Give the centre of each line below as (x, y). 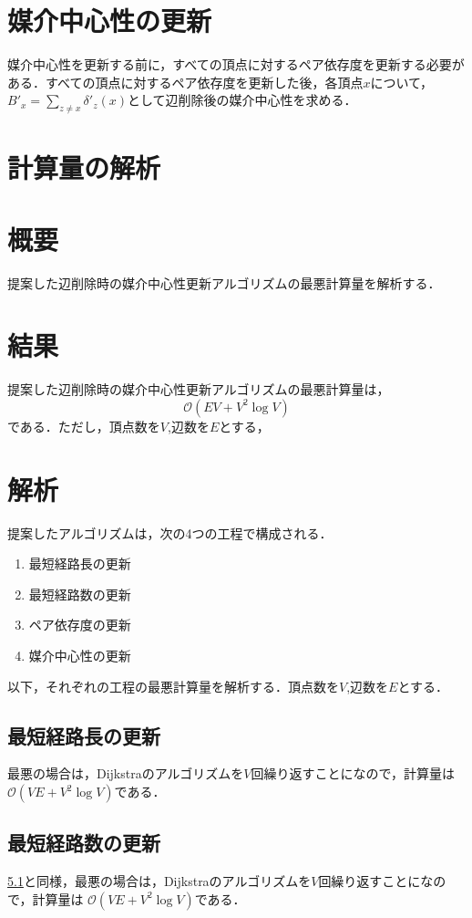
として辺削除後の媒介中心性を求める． (242, 100)
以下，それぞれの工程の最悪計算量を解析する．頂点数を (173, 686)
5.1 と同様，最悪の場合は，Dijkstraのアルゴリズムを (159, 881)
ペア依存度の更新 (80, 625)
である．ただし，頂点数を (84, 426)
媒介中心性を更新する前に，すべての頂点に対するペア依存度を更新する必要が (236, 64)
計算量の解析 (84, 167)
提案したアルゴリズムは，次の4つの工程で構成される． (170, 532)
